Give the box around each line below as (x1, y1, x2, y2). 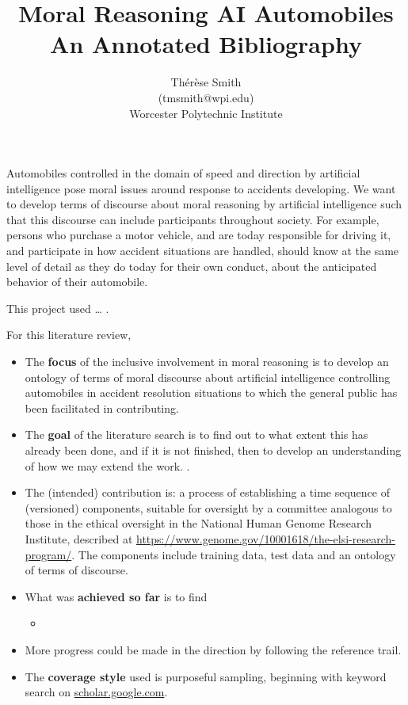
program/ (25, 546, 72, 562)
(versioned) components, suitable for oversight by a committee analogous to (25, 499, 392, 516)
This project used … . (6, 299, 109, 316)
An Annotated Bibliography (50, 28, 362, 60)
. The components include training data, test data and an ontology (71, 546, 396, 562)
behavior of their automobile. (6, 273, 148, 290)
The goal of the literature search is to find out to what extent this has (25, 426, 368, 443)
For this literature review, (6, 326, 132, 343)
